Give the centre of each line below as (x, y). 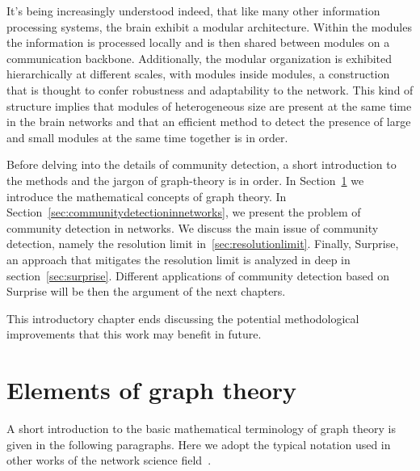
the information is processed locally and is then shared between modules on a (198, 42)
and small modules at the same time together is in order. (147, 137)
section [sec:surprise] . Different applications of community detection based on (198, 275)
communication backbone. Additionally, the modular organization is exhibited (199, 58)
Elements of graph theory (152, 390)
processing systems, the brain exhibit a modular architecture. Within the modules (209, 26)
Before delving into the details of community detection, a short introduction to (202, 164)
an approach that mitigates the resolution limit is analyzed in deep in (178, 259)
